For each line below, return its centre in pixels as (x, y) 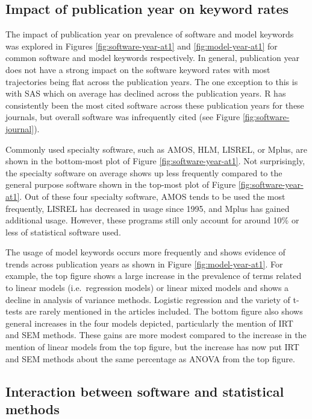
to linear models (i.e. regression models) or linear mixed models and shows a (147, 288)
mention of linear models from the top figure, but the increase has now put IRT (152, 347)
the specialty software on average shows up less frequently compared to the (144, 172)
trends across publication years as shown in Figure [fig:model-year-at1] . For (144, 264)
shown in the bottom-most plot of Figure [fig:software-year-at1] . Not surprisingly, (155, 161)
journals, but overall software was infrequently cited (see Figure (123, 117)
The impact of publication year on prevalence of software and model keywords (150, 34)
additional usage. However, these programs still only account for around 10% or (152, 220)
